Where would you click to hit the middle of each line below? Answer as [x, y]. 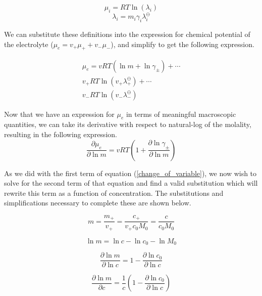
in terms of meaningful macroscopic [181, 114]
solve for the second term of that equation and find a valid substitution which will [131, 183]
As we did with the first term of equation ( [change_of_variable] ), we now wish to [130, 173]
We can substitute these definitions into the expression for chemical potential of [127, 34]
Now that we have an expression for [59, 114]
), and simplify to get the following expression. [182, 44]
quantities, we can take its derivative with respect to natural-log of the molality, [128, 124]
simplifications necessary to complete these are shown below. [98, 203]
